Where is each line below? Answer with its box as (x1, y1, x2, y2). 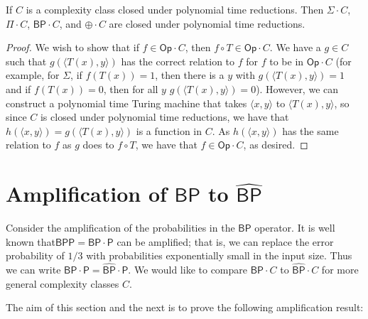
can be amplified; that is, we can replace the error (117, 234, 334, 249)
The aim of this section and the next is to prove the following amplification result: (6, 300, 364, 315)
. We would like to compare (128, 262, 247, 277)
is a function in (136, 123, 202, 138)
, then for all (103, 81, 158, 96)
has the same (282, 123, 339, 138)
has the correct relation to (121, 53, 235, 68)
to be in (269, 53, 304, 68)
